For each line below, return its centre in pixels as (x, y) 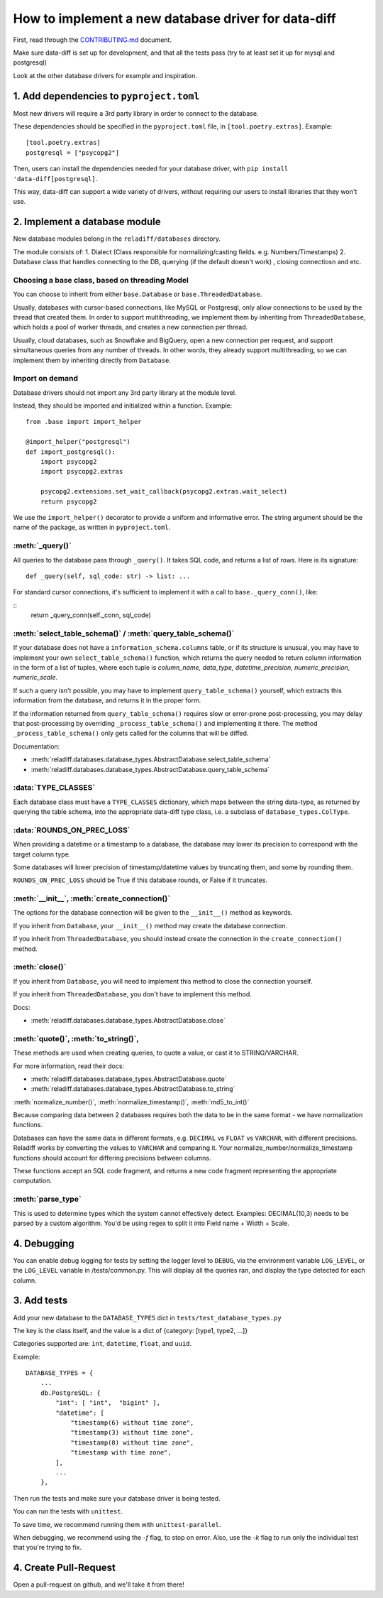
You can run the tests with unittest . (68, 1511)
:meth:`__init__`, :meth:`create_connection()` (91, 898)
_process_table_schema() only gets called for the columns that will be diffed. (131, 733)
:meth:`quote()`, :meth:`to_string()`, (76, 1038)
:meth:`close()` (40, 967)
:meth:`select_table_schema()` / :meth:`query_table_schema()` (124, 634)
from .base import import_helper (84, 422)
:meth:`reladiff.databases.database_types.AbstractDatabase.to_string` (133, 1089)
